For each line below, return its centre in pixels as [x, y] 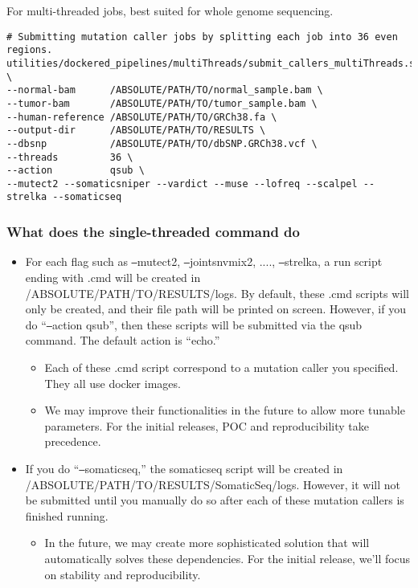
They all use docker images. [113, 383]
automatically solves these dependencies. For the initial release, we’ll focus [227, 559]
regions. [30, 50]
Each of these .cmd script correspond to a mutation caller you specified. [221, 367]
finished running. [67, 515]
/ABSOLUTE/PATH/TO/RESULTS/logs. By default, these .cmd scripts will [217, 293]
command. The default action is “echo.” [123, 340]
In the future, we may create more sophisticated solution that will [207, 543]
